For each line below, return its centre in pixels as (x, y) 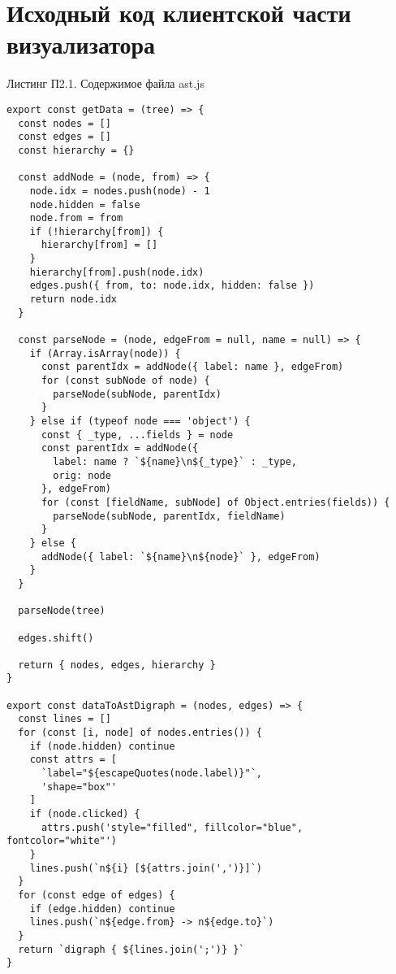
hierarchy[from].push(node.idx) (117, 272)
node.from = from (76, 218)
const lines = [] (65, 719)
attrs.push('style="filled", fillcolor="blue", (172, 827)
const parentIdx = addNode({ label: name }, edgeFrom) (192, 367)
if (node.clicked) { (85, 814)
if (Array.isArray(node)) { (105, 353)
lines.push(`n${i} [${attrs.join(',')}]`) (146, 868)
